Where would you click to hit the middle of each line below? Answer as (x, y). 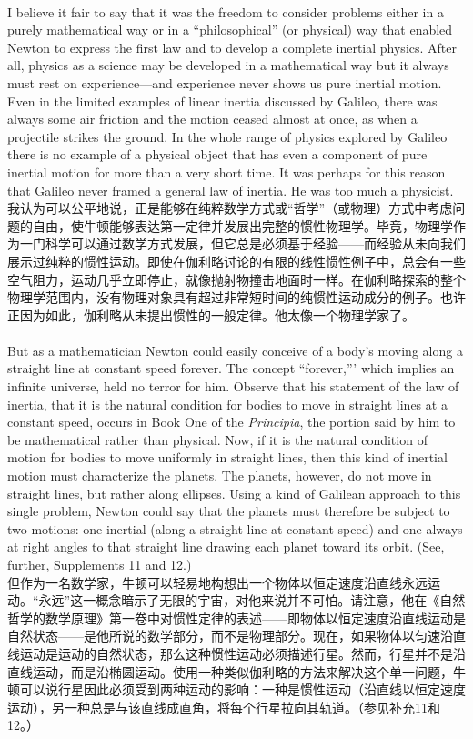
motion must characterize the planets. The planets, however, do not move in (220, 476)
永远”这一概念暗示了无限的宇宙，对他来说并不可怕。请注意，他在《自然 (252, 600)
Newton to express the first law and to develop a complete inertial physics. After (232, 47)
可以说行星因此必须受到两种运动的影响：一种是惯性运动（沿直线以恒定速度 (242, 689)
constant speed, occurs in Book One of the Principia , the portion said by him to (231, 422)
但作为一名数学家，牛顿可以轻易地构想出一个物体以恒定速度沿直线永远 (217, 582)
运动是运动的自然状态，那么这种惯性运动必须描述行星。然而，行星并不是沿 (242, 653)
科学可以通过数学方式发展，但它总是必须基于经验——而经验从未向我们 (255, 243)
